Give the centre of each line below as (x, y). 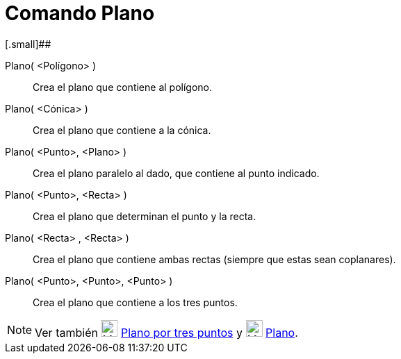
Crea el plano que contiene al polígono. (123, 87)
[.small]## (28, 44)
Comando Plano (80, 13)
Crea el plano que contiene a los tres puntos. (135, 302)
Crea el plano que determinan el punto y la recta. (145, 216)
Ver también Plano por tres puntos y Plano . (166, 332)
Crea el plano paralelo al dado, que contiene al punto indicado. (176, 173)
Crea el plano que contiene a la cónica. (122, 130)
